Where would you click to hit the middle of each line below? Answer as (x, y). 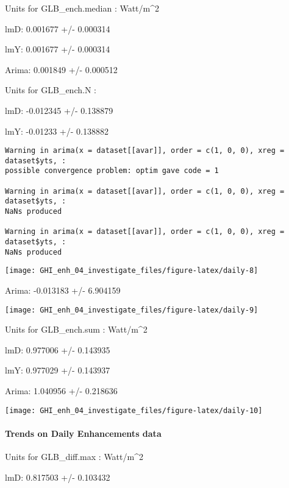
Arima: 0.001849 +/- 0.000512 (61, 69)
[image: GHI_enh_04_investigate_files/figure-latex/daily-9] (132, 310)
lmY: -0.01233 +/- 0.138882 (57, 131)
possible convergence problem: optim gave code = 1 (112, 171)
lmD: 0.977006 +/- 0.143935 (58, 349)
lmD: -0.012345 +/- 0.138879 (59, 110)
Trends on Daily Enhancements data (83, 433)
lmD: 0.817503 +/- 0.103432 (58, 477)
